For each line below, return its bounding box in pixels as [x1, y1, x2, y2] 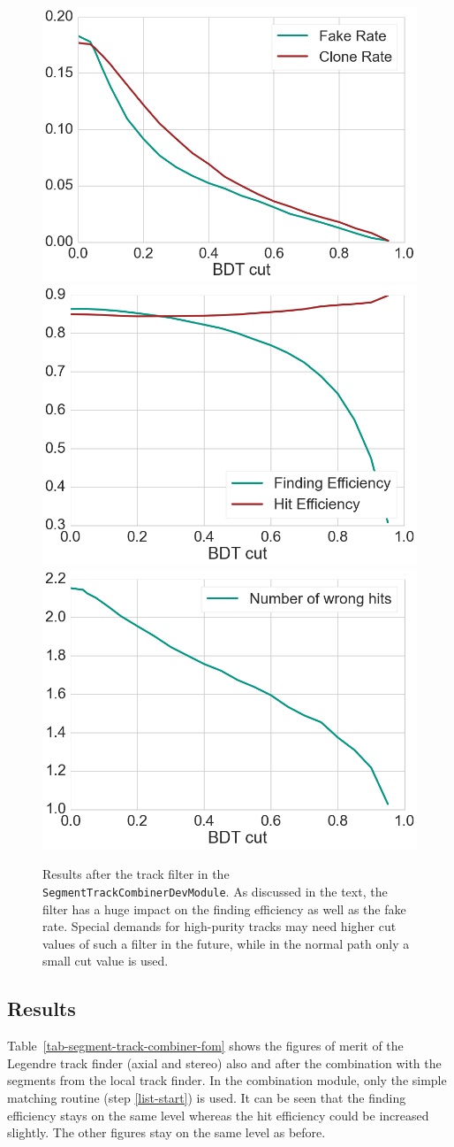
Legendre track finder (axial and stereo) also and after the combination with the [7, 1053, 442, 1072]
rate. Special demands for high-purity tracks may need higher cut [42, 917, 397, 935]
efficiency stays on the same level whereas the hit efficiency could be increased [7, 1105, 429, 1124]
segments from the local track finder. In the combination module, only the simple [7, 1071, 447, 1089]
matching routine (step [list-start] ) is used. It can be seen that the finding [7, 1089, 406, 1107]
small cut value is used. [42, 951, 169, 970]
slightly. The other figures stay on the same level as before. [7, 1123, 326, 1142]
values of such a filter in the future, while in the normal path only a [42, 934, 410, 952]
